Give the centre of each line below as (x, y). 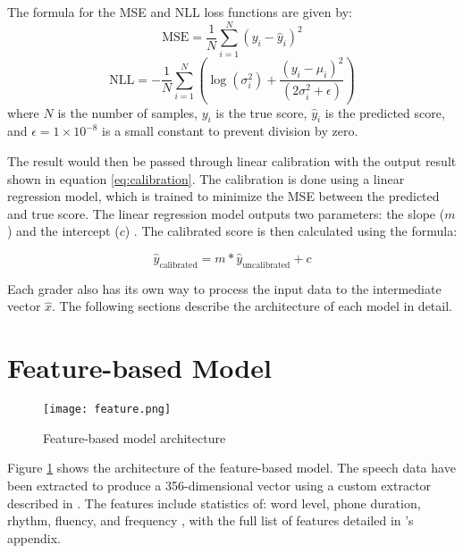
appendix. (34, 537)
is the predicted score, (385, 112)
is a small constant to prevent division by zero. (230, 131)
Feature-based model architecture (135, 437)
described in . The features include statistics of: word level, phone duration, (214, 503)
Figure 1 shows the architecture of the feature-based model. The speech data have (231, 468)
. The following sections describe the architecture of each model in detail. (252, 306)
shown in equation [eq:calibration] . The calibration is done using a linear (206, 178)
